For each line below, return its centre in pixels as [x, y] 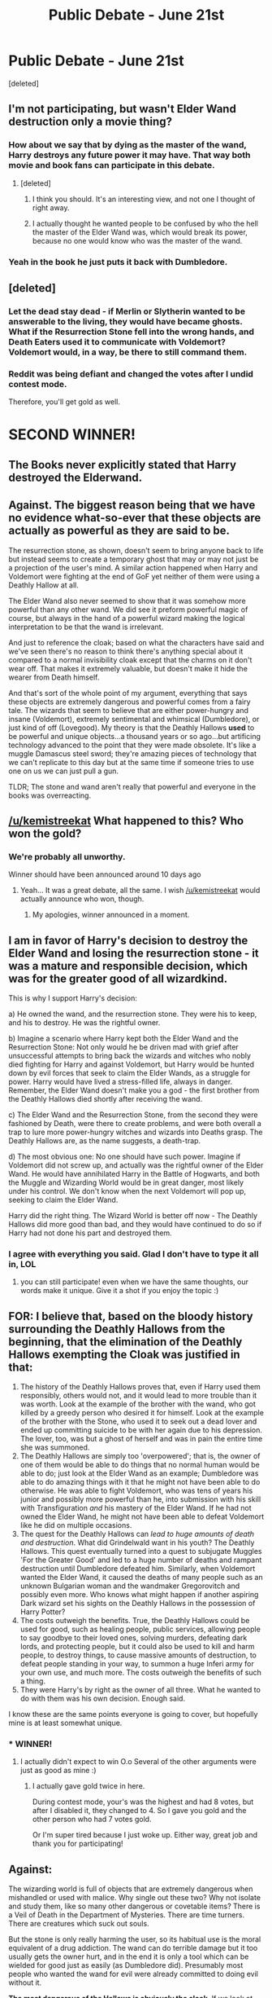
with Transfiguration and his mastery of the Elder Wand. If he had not [136, 1508]
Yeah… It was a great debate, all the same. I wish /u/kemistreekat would [140, 891]
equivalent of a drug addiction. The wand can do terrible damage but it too [133, 1948]
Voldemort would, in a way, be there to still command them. [128, 352]
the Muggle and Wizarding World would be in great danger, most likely [126, 1182]
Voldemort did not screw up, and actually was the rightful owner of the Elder [136, 1165]
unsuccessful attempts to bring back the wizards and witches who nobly [130, 1056]
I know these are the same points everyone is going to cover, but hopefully [133, 1714]
